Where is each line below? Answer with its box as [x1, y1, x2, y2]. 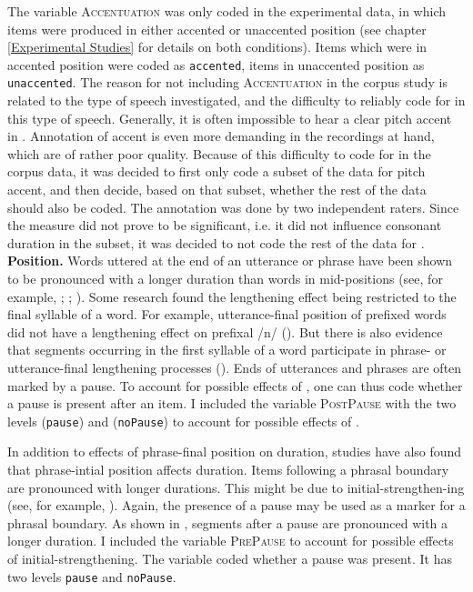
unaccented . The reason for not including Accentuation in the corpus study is [7, 73, 448, 92]
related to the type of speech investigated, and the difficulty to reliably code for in [7, 91, 466, 110]
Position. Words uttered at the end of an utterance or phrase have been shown [7, 251, 453, 270]
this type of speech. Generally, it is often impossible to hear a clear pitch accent [7, 108, 452, 127]
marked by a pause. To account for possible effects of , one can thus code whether [7, 376, 463, 395]
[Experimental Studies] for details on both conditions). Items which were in [7, 37, 428, 56]
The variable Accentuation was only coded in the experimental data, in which [7, 2, 447, 20]
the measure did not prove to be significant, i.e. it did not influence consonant [7, 216, 442, 235]
